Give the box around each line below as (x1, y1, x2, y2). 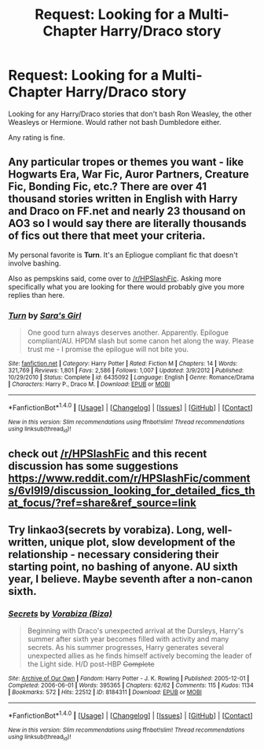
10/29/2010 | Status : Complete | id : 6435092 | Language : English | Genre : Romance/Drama (8, 373, 255, 382)
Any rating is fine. (8, 132, 65, 142)
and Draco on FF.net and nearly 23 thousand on (8, 204, 246, 218)
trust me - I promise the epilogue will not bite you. (27, 344, 189, 354)
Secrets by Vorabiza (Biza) (8, 608, 112, 619)
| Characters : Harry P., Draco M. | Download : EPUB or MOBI (8, 380, 170, 388)
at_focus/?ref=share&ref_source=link (8, 497, 196, 510)
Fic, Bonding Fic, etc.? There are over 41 (8, 180, 207, 193)
